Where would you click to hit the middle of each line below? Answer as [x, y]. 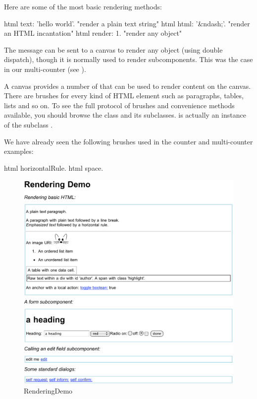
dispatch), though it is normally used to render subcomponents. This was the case [128, 59]
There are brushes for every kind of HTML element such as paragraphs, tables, [124, 96]
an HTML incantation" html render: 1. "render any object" [93, 33]
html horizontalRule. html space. [54, 167]
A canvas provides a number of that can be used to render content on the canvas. [128, 86]
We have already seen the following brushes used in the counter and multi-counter [128, 141]
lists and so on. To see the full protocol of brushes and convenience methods [119, 105]
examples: [19, 151]
